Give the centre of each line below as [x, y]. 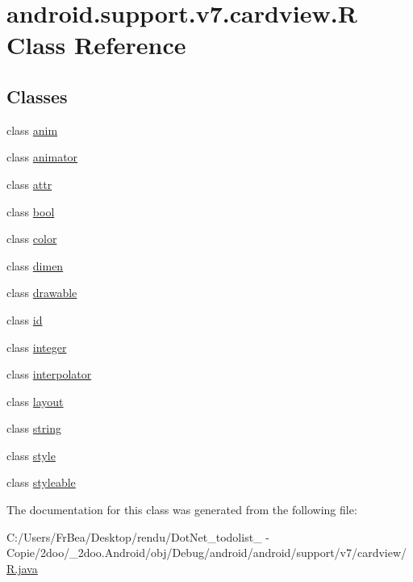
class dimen [35, 265]
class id [25, 319]
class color [32, 239]
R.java [22, 568]
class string [34, 428]
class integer [37, 347]
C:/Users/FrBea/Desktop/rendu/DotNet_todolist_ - [138, 536]
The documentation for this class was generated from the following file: [182, 510]
